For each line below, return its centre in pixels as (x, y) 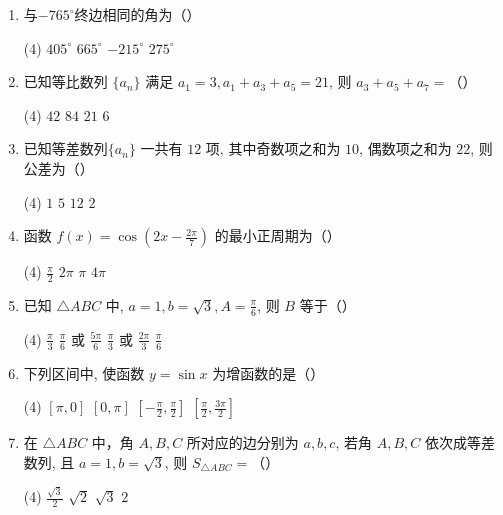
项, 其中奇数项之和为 (273, 148)
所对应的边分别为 (242, 442)
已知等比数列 (65, 81)
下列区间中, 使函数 (84, 372)
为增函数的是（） (268, 372)
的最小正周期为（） (277, 235)
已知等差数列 (65, 148)
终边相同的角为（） (137, 14)
